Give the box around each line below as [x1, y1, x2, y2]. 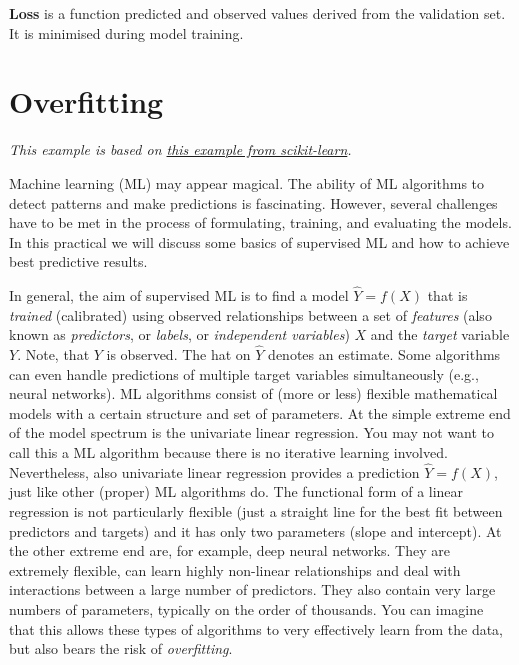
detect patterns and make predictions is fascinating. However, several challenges [9, 192, 498, 213]
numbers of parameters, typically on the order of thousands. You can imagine [9, 599, 484, 620]
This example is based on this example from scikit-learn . [9, 139, 352, 160]
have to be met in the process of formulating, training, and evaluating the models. [9, 212, 512, 233]
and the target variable [370, 324, 510, 345]
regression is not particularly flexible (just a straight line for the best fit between [9, 501, 503, 522]
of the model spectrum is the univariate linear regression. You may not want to [9, 422, 495, 443]
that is [427, 285, 468, 306]
